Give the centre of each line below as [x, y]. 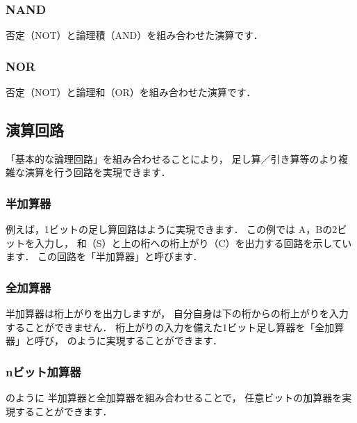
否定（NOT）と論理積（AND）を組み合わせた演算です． [134, 35]
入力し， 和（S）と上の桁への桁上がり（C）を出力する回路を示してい [193, 242]
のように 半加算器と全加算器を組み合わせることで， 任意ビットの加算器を [174, 398]
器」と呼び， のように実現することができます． [114, 341]
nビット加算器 [43, 371]
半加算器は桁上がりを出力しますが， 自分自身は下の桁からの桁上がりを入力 [177, 313]
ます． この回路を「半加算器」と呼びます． [104, 256]
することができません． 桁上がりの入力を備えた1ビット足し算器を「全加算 [175, 327]
